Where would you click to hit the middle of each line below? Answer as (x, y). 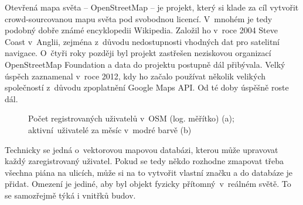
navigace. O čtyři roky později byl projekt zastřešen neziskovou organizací (138, 53)
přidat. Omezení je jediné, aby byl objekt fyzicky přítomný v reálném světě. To (148, 184)
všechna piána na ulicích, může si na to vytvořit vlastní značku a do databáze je (149, 172)
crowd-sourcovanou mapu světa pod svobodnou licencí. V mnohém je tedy (139, 18)
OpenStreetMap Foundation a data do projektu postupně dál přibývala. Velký (145, 64)
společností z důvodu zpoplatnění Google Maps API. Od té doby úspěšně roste (147, 87)
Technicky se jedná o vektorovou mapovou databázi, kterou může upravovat (142, 149)
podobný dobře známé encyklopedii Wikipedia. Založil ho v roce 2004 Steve (142, 30)
